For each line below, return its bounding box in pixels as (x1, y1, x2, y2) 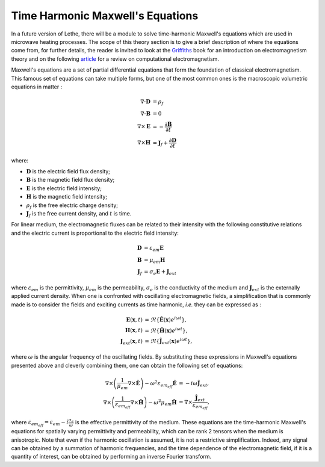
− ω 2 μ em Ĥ (148, 398, 177, 407)
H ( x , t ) (125, 327, 143, 334)
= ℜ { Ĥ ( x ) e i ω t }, (144, 326, 188, 334)
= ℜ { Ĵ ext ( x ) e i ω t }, (144, 337, 193, 346)
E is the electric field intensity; (26, 184, 102, 192)
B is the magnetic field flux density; (26, 176, 115, 184)
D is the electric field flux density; (26, 168, 111, 175)
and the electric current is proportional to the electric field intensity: (11, 229, 179, 237)
